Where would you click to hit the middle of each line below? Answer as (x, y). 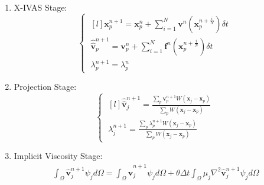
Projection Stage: (45, 87)
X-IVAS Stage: (40, 7)
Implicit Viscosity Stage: (58, 156)
